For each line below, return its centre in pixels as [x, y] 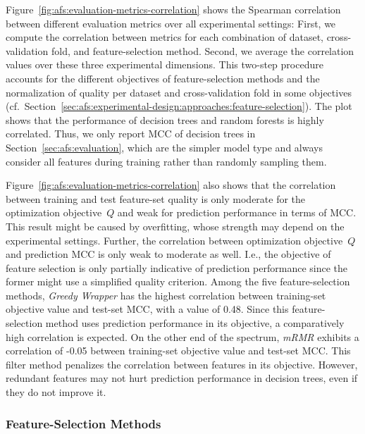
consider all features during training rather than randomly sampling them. [166, 161]
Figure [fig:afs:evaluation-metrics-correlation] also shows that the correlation [171, 185]
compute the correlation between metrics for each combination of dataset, [165, 37]
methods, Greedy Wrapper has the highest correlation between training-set [166, 295]
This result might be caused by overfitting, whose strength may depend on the [175, 226]
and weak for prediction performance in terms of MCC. [237, 212]
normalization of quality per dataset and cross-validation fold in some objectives [179, 92]
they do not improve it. [56, 392]
